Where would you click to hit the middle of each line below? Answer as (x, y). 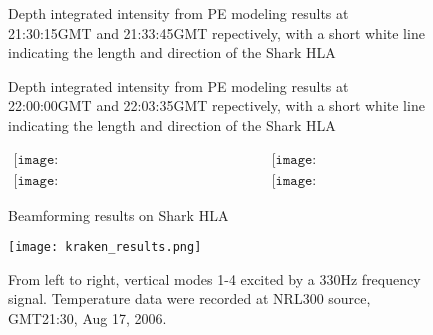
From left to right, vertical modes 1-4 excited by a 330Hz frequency (214, 278)
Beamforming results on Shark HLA (118, 214)
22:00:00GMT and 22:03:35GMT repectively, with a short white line (216, 105)
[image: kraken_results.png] (105, 247)
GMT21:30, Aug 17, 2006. (87, 318)
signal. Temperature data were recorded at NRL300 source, (189, 298)
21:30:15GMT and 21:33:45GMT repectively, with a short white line (216, 32)
